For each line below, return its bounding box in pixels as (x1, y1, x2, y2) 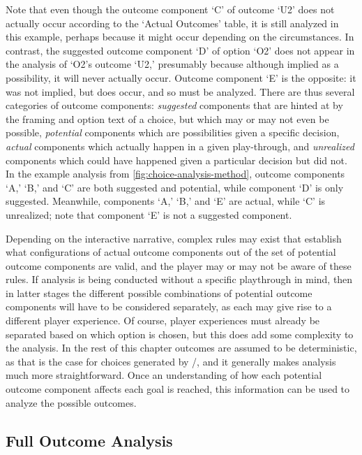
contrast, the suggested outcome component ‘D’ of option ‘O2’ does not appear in (6, 43, 355, 57)
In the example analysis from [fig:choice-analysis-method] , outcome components (6, 166, 345, 181)
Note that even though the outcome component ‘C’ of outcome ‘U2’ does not (6, 2, 335, 16)
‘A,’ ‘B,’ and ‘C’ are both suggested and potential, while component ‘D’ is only (6, 180, 344, 194)
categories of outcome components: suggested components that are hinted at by (6, 98, 343, 113)
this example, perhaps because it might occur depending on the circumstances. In (6, 29, 354, 44)
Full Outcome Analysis (6, 429, 173, 451)
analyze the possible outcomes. (6, 395, 137, 410)
